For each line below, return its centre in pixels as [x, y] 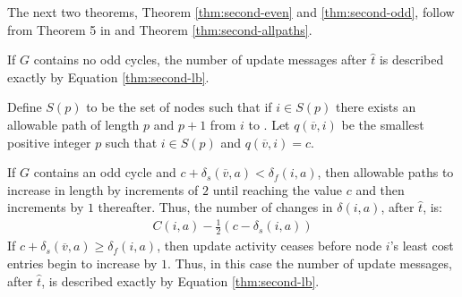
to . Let [269, 124]
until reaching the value [277, 189]
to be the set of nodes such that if [179, 107]
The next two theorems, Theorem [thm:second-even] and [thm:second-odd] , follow [231, 12]
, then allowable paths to [385, 172]
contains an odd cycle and [105, 172]
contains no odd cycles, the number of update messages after [200, 59]
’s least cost [422, 246]
